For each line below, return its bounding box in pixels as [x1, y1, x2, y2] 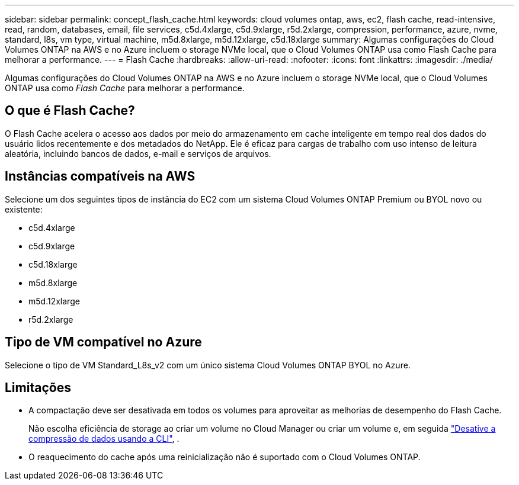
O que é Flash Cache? [5, 103, 135, 118]
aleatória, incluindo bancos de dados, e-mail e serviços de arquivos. [5, 148, 271, 159]
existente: [5, 204, 43, 214]
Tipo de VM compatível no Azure [5, 335, 202, 350]
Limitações [5, 380, 71, 395]
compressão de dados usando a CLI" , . [28, 433, 180, 444]
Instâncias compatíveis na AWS [5, 169, 196, 184]
